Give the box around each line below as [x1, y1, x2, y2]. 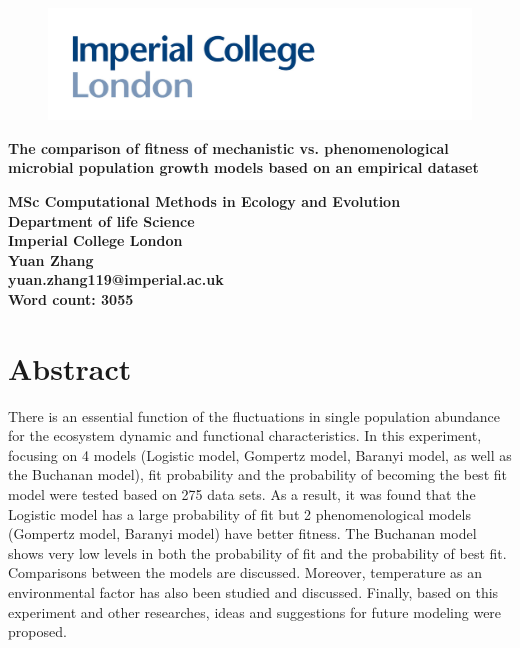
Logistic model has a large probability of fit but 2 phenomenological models [8, 503, 471, 524]
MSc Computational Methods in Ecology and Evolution [8, 190, 401, 211]
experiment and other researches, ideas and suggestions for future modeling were [8, 601, 502, 622]
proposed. [8, 621, 67, 642]
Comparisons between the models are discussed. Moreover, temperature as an [8, 562, 482, 583]
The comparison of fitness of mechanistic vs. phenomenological [8, 137, 449, 158]
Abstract [8, 347, 132, 388]
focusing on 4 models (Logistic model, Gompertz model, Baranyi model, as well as [8, 444, 512, 465]
